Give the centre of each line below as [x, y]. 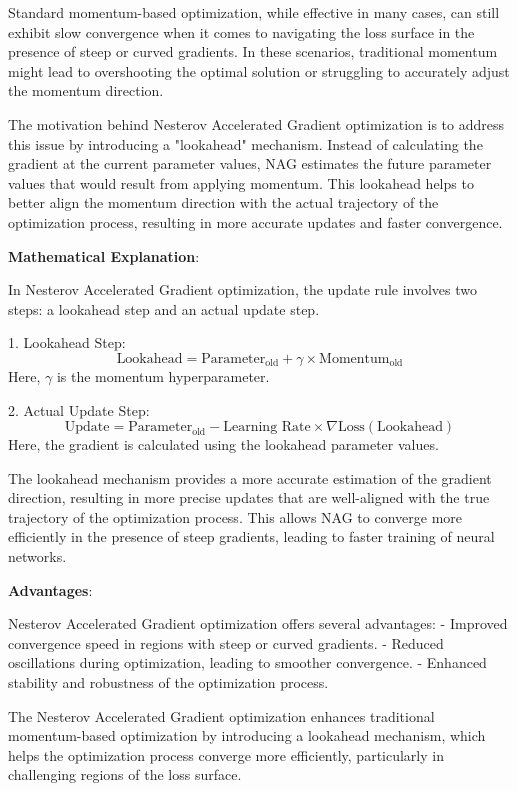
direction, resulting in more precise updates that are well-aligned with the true [249, 497]
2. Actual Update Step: [79, 409]
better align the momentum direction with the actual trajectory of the [223, 202]
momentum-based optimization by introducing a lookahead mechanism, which [247, 735]
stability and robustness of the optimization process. [168, 682]
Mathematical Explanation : [104, 255]
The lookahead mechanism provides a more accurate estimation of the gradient [250, 477]
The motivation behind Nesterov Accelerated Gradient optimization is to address [256, 123]
